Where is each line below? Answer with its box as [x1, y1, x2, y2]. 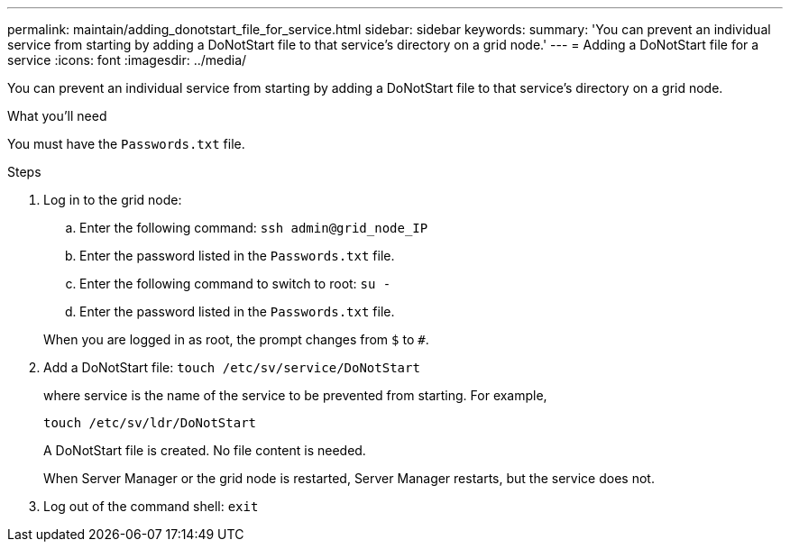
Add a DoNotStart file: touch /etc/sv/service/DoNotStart [43, 360, 420, 375]
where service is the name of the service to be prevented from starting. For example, [43, 388, 547, 403]
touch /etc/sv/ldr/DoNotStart [43, 416, 257, 430]
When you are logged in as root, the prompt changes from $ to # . [43, 332, 429, 347]
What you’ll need [7, 108, 107, 124]
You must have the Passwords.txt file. [7, 136, 245, 151]
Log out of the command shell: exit [43, 499, 259, 514]
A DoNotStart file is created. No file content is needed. [43, 443, 366, 458]
